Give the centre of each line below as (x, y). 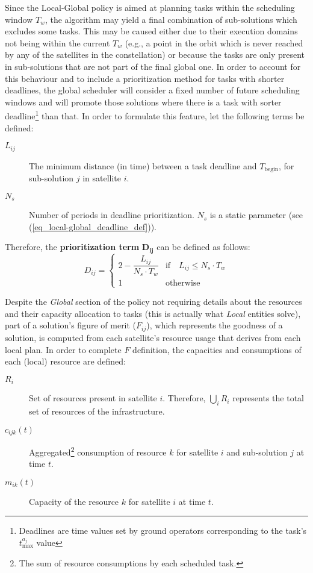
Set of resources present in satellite (93, 398)
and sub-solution (257, 452)
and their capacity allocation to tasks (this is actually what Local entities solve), (153, 313)
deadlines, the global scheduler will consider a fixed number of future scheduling (152, 90)
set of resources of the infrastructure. (97, 411)
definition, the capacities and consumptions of (217, 349)
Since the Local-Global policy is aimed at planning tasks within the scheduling (150, 7)
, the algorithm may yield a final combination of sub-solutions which (171, 19)
